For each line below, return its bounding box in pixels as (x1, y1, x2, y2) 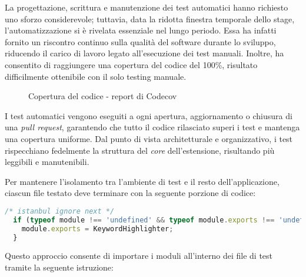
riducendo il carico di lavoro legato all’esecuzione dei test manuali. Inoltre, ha (5, 47, 284, 59)
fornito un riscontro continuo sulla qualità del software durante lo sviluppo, (5, 35, 276, 48)
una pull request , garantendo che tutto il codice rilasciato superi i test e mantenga (5, 121, 300, 133)
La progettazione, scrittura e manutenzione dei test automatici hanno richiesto (5, 1, 288, 13)
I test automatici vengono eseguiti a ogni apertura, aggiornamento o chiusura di (5, 109, 292, 121)
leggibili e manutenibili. (5, 156, 89, 168)
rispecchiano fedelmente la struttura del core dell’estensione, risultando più (5, 144, 275, 156)
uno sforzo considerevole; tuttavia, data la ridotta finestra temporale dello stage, (5, 12, 295, 25)
